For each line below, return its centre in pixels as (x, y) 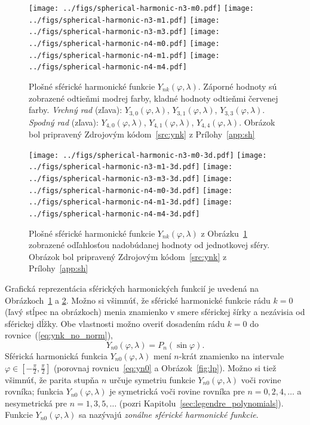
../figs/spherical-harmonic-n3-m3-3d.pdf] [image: (131, 178)
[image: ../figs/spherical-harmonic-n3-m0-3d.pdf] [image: (148, 155)
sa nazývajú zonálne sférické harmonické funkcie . (168, 415)
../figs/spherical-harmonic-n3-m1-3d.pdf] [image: (131, 167)
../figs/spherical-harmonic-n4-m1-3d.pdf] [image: (131, 202)
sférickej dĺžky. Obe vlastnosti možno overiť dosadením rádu (115, 323)
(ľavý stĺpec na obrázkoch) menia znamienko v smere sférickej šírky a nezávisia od (155, 312)
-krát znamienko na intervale (231, 355)
